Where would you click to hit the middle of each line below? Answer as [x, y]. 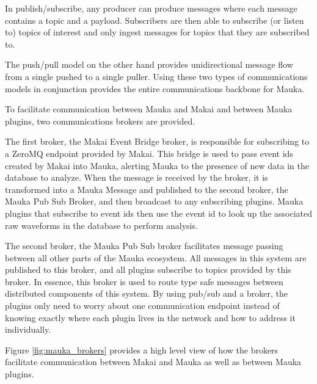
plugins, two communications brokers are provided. [100, 121]
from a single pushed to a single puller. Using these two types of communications [156, 76]
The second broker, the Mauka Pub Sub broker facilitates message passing [144, 246]
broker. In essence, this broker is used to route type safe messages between [144, 281]
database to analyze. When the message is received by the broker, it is [137, 177]
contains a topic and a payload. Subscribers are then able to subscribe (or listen [155, 20]
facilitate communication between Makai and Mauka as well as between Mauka [153, 362]
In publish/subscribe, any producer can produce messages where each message [151, 8]
